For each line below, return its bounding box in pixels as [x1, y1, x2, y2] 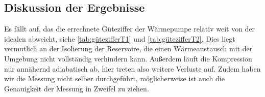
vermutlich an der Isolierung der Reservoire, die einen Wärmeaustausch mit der [4, 43, 253, 54]
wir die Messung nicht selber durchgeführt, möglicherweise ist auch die [4, 73, 225, 84]
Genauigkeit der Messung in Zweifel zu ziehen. [4, 83, 149, 93]
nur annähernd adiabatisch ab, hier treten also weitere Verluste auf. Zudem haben [4, 63, 261, 74]
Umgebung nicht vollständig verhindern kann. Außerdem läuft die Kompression [4, 53, 252, 63]
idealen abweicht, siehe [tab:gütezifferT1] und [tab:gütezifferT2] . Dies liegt [4, 33, 235, 44]
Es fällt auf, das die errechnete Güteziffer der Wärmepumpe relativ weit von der [4, 23, 255, 34]
